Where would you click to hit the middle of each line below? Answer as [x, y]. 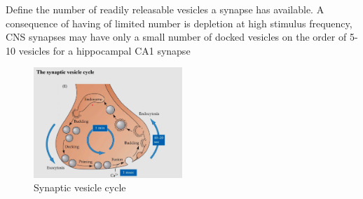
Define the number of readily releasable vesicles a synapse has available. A [165, 9]
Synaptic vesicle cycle [80, 187]
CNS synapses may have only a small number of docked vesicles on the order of [176, 37]
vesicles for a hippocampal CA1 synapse [104, 50]
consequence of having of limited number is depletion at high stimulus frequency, [179, 23]
